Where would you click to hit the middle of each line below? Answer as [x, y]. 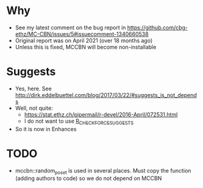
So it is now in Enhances [46, 129]
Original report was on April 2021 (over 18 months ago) [84, 40]
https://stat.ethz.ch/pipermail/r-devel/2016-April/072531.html [101, 114]
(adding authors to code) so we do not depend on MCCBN [88, 178]
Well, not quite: [34, 108]
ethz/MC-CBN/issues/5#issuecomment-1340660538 [82, 34]
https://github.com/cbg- [157, 27]
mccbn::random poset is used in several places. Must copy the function [103, 171]
